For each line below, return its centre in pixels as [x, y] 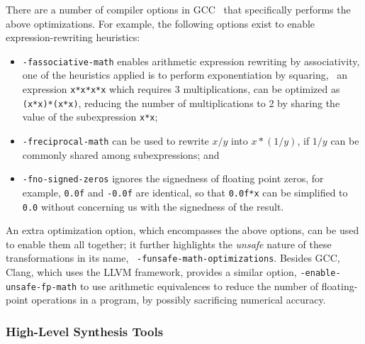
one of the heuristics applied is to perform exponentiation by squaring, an [185, 75]
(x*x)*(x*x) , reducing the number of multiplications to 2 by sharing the [181, 102]
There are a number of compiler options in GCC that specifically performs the [178, 9]
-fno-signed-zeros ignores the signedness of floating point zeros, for [173, 178]
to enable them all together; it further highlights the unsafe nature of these [169, 244]
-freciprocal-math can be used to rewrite [116, 140]
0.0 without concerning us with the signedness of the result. [153, 206]
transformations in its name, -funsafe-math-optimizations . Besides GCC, [173, 258]
